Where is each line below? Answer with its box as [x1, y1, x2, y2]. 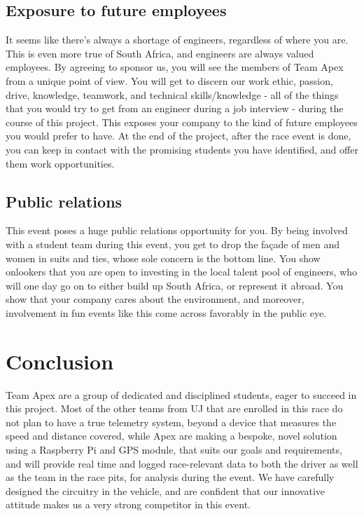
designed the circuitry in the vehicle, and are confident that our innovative [6, 483, 325, 498]
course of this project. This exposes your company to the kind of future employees [6, 114, 358, 129]
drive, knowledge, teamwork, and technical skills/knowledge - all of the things [6, 87, 339, 102]
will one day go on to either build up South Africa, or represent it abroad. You [6, 278, 344, 292]
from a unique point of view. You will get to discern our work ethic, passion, [6, 73, 333, 88]
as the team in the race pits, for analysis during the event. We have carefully [6, 470, 335, 484]
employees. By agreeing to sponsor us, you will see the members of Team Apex [6, 60, 344, 74]
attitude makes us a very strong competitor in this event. [6, 497, 251, 512]
